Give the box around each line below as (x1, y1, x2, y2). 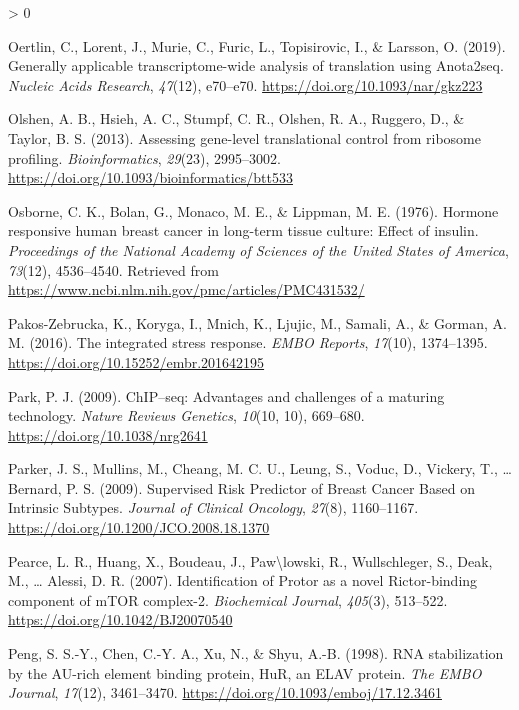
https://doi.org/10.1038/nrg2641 (8, 424, 208, 445)
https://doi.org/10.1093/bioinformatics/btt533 (8, 167, 293, 188)
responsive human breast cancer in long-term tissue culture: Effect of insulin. (8, 220, 479, 241)
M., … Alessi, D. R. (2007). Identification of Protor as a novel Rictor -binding (8, 570, 478, 591)
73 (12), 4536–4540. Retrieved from (8, 259, 219, 280)
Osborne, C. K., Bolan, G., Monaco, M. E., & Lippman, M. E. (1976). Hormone (8, 200, 499, 221)
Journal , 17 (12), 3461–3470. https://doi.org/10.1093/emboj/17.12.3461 (8, 682, 442, 703)
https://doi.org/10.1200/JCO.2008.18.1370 (8, 517, 270, 538)
